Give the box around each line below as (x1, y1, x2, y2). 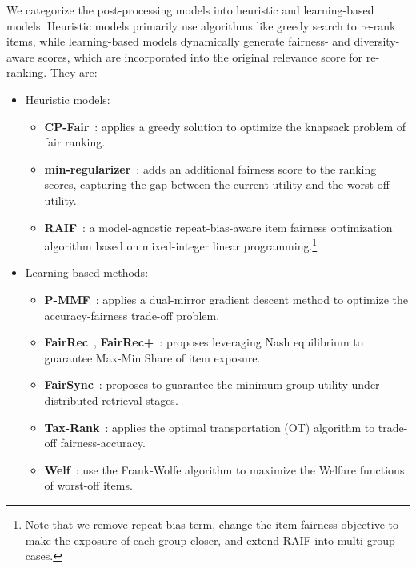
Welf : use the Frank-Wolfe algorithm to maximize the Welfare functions (44, 461, 405, 478)
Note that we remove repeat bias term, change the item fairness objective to (25, 515, 398, 532)
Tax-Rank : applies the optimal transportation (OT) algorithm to (44, 418, 375, 435)
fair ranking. (44, 134, 106, 150)
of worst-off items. (44, 477, 133, 494)
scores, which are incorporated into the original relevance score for (38, 48, 363, 65)
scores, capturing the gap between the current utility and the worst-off (44, 176, 390, 193)
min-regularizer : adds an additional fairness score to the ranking (44, 160, 377, 177)
